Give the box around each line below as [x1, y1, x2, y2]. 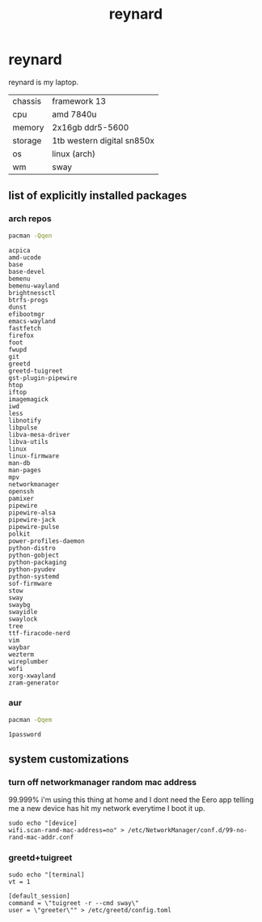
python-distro [8, 544, 57, 552]
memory [12, 122, 44, 133]
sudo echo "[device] [8, 819, 78, 827]
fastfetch [8, 324, 42, 332]
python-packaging [8, 558, 67, 566]
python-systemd [8, 572, 60, 580]
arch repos [8, 213, 52, 224]
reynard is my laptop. [8, 77, 79, 87]
